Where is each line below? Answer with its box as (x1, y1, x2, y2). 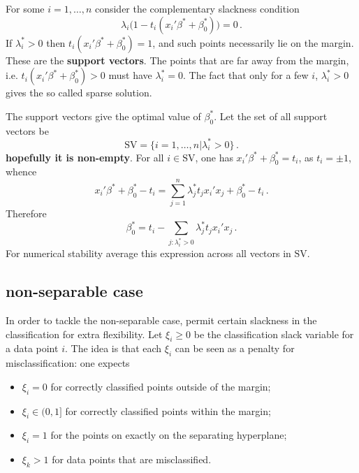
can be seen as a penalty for (175, 341, 295, 356)
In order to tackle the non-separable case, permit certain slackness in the (6, 312, 317, 327)
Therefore (6, 206, 47, 221)
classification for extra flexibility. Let (6, 326, 163, 341)
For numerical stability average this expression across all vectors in (6, 246, 291, 261)
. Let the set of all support (214, 108, 328, 123)
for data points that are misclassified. (52, 452, 212, 467)
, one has (195, 150, 233, 164)
